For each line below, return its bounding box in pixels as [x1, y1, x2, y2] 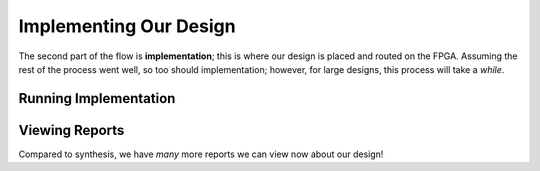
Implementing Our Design [18, 15, 236, 37]
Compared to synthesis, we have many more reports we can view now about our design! [18, 148, 384, 160]
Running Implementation [18, 90, 176, 107]
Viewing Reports [18, 121, 125, 139]
